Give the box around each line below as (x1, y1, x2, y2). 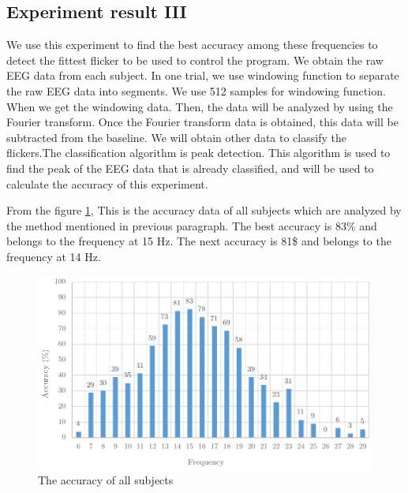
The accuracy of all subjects (38, 472, 174, 488)
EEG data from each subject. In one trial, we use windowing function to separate (6, 67, 399, 84)
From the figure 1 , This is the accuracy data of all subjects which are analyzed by (6, 202, 402, 218)
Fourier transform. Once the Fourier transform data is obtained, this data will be (6, 114, 399, 130)
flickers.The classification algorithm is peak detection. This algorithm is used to (6, 144, 391, 161)
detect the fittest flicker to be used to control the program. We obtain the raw (6, 51, 384, 68)
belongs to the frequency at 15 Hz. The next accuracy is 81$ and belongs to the (6, 233, 391, 249)
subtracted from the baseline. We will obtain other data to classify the (6, 129, 346, 145)
